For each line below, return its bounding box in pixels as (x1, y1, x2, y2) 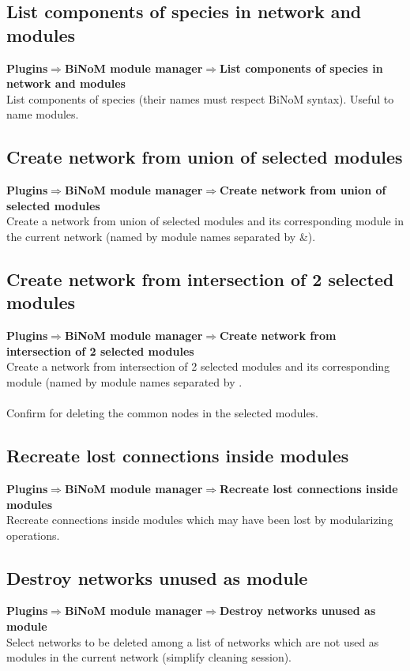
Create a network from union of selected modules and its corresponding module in (6, 213, 404, 229)
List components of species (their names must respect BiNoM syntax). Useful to (6, 90, 394, 107)
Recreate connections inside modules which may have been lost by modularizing (6, 511, 393, 528)
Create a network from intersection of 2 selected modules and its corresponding (6, 358, 390, 375)
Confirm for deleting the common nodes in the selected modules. (6, 405, 319, 421)
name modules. (6, 106, 79, 123)
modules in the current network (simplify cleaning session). (6, 649, 292, 665)
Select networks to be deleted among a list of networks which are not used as (6, 633, 379, 650)
